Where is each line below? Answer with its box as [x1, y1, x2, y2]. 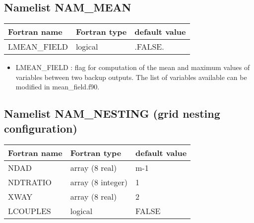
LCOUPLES [8, 205, 51, 217]
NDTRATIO [8, 176, 52, 188]
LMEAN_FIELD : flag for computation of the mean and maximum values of [15, 62, 250, 73]
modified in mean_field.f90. [15, 81, 100, 92]
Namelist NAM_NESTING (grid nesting [4, 106, 220, 121]
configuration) [4, 120, 77, 136]
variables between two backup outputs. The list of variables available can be [15, 72, 247, 82]
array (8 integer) [70, 176, 128, 188]
